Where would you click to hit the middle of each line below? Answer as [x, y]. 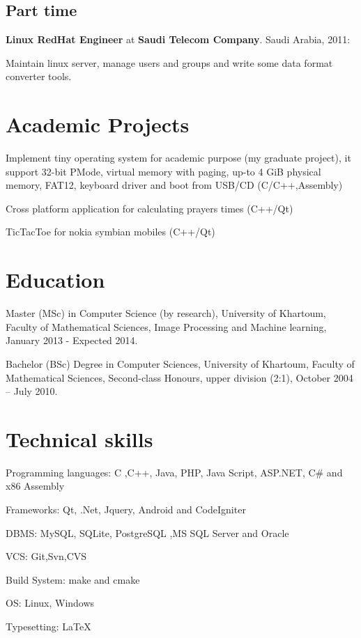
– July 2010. [32, 391]
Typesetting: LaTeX [48, 627]
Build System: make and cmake [73, 579]
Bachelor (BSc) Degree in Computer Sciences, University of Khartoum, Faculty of [180, 363]
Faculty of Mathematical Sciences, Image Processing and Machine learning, [166, 326]
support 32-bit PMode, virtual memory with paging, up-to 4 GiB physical [163, 171]
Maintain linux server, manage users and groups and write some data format [169, 62]
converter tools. [39, 76]
